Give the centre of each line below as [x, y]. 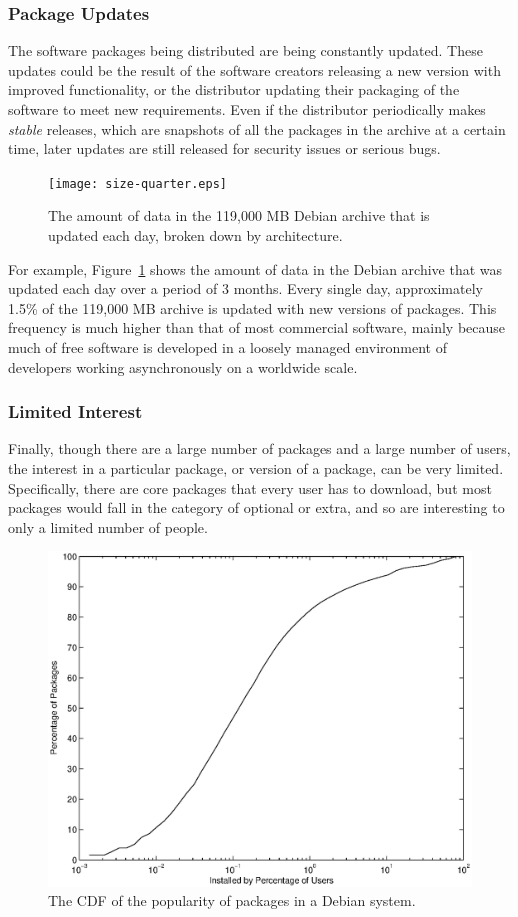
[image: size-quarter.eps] [137, 183]
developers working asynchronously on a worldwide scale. [183, 366]
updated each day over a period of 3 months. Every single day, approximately [245, 288]
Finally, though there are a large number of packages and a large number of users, [259, 448]
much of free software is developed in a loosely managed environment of [227, 347]
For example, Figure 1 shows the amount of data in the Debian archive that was [255, 268]
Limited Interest [75, 411]
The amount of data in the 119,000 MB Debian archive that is [239, 215]
